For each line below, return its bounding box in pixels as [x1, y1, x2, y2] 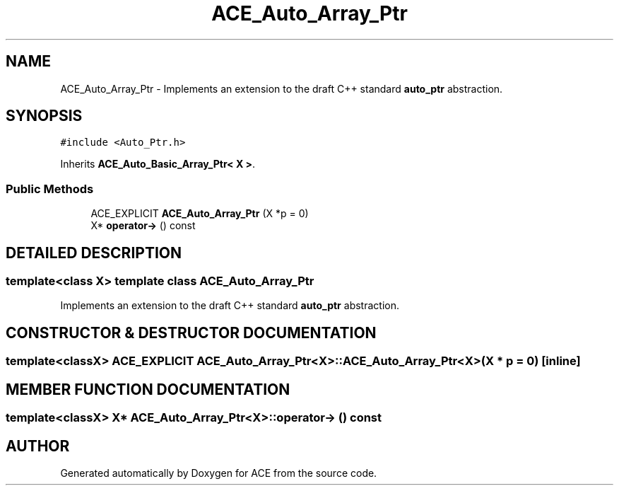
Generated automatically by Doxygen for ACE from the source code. [60, 466, 377, 479]
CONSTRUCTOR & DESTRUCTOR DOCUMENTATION [6, 323, 377, 342]
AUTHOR [6, 437, 70, 455]
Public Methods [6, 181, 94, 196]
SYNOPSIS [6, 107, 83, 125]
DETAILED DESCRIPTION [6, 243, 182, 262]
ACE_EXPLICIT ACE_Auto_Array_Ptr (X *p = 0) [90, 207, 309, 220]
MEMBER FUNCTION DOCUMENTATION [6, 380, 290, 398]
